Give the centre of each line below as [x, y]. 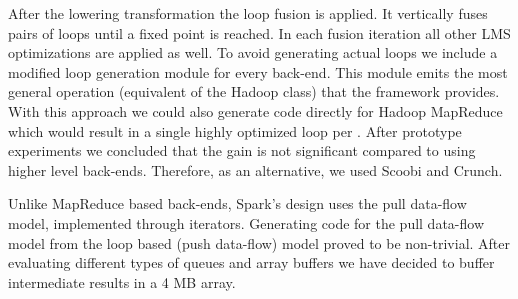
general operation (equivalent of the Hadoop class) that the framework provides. [254, 91]
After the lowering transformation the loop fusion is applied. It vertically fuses [248, 13]
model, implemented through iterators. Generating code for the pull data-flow [246, 222]
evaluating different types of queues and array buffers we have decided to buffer [251, 262]
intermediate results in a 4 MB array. [122, 281]
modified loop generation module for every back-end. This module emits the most [258, 71]
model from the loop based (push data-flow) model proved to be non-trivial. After [259, 242]
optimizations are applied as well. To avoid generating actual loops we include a [253, 52]
